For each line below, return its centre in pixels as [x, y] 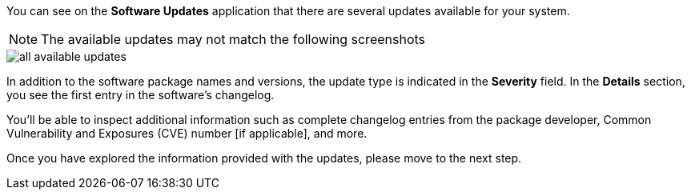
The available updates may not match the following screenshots [233, 39]
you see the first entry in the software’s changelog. [141, 95]
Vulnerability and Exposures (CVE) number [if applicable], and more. [187, 133]
